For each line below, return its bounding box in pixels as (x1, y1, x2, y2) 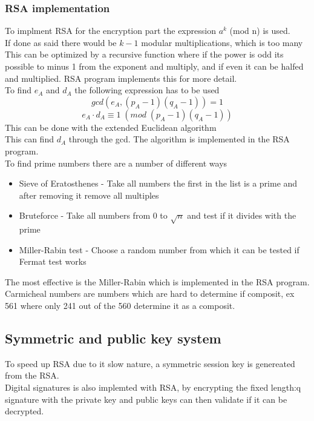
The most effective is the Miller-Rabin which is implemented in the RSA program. (5, 275, 310, 288)
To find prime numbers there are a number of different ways (5, 156, 227, 169)
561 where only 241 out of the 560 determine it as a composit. (5, 299, 235, 312)
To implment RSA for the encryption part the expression (5, 24, 216, 37)
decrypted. (5, 405, 44, 417)
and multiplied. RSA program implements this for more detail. (5, 71, 237, 84)
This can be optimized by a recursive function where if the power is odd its (5, 48, 284, 61)
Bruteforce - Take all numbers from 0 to (19, 209, 168, 222)
